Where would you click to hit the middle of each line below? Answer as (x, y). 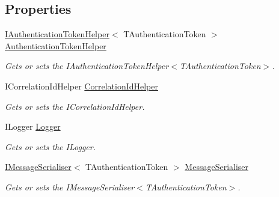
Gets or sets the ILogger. (50, 146)
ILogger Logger (33, 126)
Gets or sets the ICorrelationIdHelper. (75, 106)
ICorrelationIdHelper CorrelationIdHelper (81, 86)
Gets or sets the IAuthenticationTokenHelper (87, 66)
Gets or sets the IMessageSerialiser (70, 186)
